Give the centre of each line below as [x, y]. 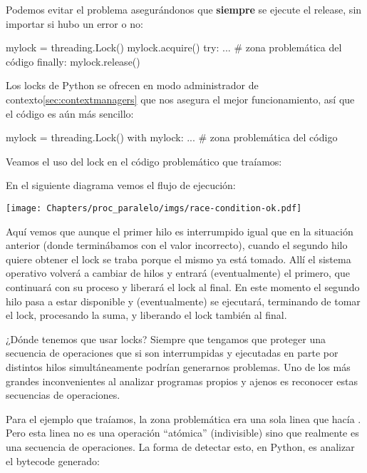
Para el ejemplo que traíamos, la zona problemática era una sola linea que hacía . [183, 418]
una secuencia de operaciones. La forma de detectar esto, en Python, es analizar [180, 446]
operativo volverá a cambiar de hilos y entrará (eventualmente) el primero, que [178, 273]
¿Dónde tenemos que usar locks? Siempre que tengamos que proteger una [166, 339]
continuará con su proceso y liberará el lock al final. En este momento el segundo [183, 286]
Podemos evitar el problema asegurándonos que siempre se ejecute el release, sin [184, 9]
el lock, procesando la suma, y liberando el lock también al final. [146, 315]
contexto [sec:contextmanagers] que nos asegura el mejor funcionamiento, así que [180, 99]
